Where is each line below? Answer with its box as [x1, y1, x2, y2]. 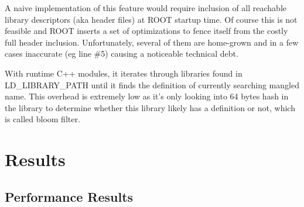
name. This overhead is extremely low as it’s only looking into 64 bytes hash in [5, 90, 289, 102]
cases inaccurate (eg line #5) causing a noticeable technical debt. [5, 47, 238, 60]
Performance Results [5, 187, 134, 205]
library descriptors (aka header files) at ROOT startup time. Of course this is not [5, 13, 298, 25]
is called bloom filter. [5, 113, 80, 125]
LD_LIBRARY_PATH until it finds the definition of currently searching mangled [5, 78, 299, 91]
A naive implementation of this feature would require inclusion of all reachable [5, 2, 286, 13]
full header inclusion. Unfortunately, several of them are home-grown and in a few [5, 36, 299, 48]
